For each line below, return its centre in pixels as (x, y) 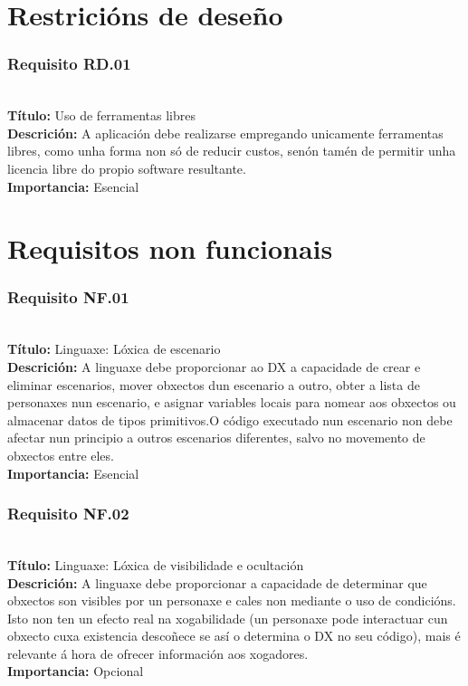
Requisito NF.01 (68, 297)
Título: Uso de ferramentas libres (102, 115)
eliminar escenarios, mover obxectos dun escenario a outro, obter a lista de (214, 384)
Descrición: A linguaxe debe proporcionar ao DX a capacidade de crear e (214, 366)
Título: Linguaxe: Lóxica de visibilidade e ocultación (156, 564)
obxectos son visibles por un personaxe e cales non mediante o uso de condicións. (232, 600)
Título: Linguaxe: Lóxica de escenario (114, 349)
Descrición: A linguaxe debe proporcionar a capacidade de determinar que (217, 582)
